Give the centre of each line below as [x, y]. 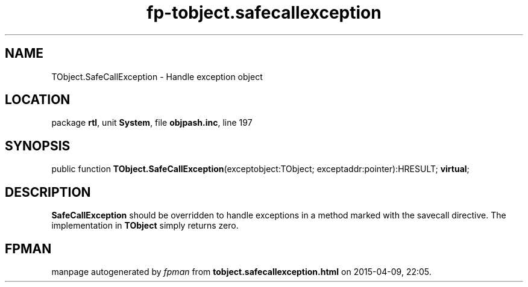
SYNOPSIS [38, 146]
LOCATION [38, 100]
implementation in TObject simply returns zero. [145, 226]
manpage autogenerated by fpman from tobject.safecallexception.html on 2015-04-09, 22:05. [241, 271]
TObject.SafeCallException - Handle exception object [157, 76]
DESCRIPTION [48, 192]
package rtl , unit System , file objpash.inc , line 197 [152, 123]
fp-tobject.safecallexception [264, 13]
